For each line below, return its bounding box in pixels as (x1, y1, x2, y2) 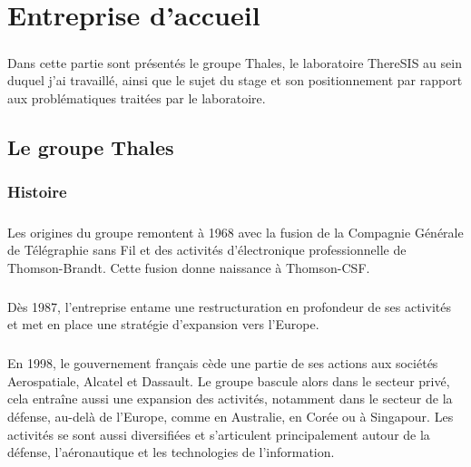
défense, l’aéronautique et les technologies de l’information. (7, 443, 335, 462)
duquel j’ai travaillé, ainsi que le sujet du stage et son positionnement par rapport (7, 71, 463, 90)
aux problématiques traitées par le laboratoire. (7, 88, 266, 107)
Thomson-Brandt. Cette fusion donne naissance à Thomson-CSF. (7, 258, 370, 277)
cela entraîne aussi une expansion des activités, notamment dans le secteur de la (7, 389, 453, 408)
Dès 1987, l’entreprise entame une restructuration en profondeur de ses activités (7, 297, 451, 316)
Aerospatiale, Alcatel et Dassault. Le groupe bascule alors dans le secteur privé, (7, 371, 450, 390)
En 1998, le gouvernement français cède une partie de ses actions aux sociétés (7, 354, 438, 373)
